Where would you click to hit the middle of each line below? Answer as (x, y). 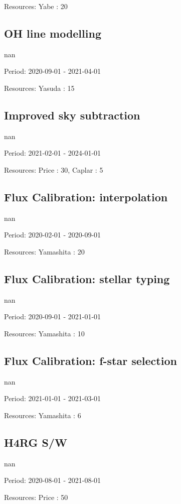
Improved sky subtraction (72, 115)
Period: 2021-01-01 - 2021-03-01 (53, 398)
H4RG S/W (36, 442)
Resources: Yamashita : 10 (44, 333)
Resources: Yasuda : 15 (39, 88)
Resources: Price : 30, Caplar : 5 (54, 169)
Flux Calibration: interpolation (86, 197)
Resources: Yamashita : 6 (43, 415)
